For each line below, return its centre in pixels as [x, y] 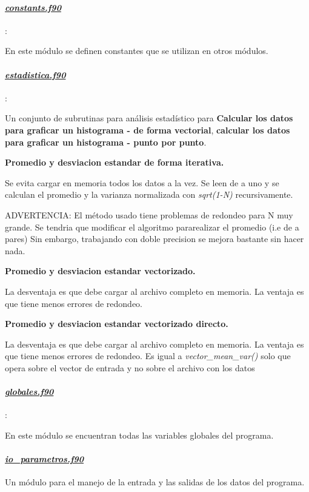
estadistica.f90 [35, 74]
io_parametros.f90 [45, 459]
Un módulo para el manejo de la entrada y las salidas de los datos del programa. [155, 482]
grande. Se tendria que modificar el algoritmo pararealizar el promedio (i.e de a [152, 227]
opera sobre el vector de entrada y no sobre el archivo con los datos [130, 367]
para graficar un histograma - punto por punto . [106, 142]
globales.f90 [29, 392]
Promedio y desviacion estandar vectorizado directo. [117, 324]
